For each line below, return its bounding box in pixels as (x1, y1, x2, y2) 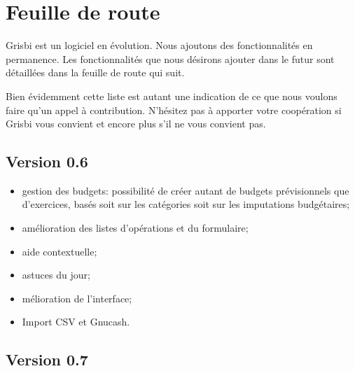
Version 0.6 (6, 150, 88, 172)
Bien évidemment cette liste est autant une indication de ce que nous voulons (6, 88, 337, 103)
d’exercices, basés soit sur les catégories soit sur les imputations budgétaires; (22, 197, 350, 211)
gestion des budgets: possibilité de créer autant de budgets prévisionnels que (22, 183, 349, 197)
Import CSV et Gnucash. (22, 314, 130, 329)
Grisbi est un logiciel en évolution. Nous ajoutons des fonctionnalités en (6, 38, 313, 52)
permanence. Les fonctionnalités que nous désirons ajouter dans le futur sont (6, 51, 335, 66)
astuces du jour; (22, 267, 90, 282)
